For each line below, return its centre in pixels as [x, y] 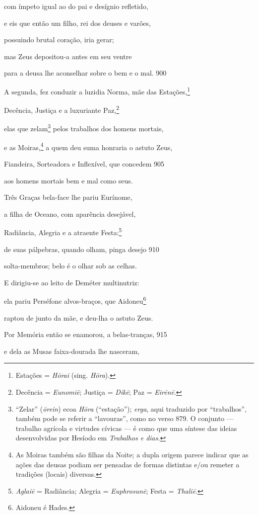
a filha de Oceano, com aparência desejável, [70, 214]
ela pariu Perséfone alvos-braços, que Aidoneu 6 [75, 300]
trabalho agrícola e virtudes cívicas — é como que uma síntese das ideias [126, 428]
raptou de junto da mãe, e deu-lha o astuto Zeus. [79, 317]
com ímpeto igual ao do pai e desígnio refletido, [76, 6]
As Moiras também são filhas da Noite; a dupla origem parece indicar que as [132, 454]
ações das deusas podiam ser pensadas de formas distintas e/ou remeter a [128, 464]
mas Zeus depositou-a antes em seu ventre [68, 56]
